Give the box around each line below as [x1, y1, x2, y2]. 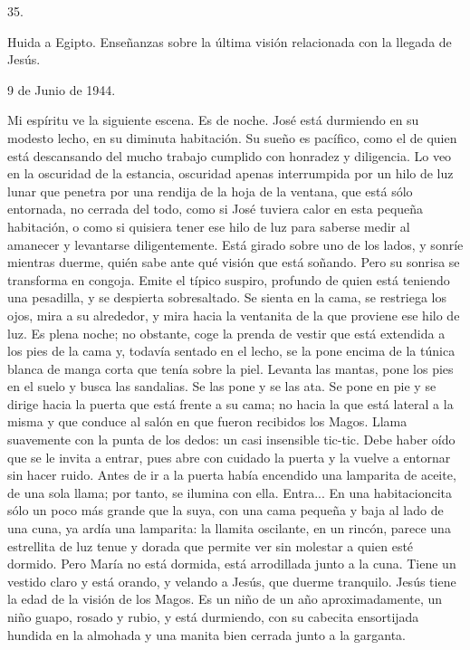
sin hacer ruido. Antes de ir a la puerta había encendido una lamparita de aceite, [7, 465, 456, 484]
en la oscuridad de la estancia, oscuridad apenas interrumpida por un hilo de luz [7, 164, 454, 183]
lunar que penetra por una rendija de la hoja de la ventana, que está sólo [7, 181, 413, 200]
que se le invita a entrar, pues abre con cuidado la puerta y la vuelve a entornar [7, 447, 451, 466]
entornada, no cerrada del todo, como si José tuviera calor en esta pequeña [7, 199, 424, 218]
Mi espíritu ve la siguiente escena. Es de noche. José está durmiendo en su [7, 110, 419, 129]
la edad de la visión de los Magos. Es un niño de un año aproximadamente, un [7, 589, 443, 608]
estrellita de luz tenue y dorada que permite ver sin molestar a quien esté [7, 536, 414, 555]
